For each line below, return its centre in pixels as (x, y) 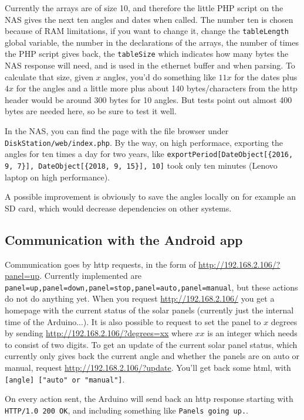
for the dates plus (266, 76)
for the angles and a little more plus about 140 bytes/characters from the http (157, 88)
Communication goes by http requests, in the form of (100, 264)
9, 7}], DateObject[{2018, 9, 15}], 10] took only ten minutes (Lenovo (141, 165)
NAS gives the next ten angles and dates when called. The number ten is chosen (149, 19)
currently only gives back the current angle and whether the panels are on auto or (152, 356)
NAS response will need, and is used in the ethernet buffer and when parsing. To (150, 65)
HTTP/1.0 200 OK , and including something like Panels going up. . (126, 410)
